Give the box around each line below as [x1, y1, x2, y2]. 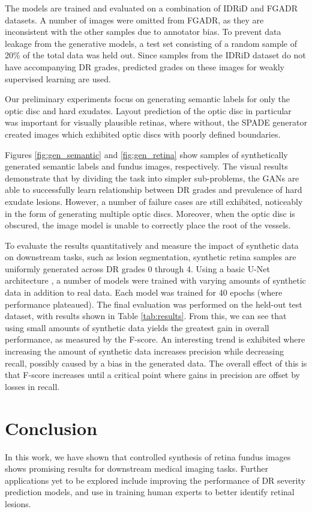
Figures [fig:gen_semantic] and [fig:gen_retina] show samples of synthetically [5, 148, 288, 160]
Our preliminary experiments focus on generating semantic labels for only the [5, 93, 290, 105]
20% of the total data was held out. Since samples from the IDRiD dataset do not [5, 49, 306, 61]
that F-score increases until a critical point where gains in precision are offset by [5, 368, 301, 381]
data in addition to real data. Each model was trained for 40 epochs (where [5, 286, 283, 299]
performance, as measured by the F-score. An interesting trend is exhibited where [5, 333, 305, 346]
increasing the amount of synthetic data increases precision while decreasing [5, 345, 284, 358]
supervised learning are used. [5, 72, 111, 85]
